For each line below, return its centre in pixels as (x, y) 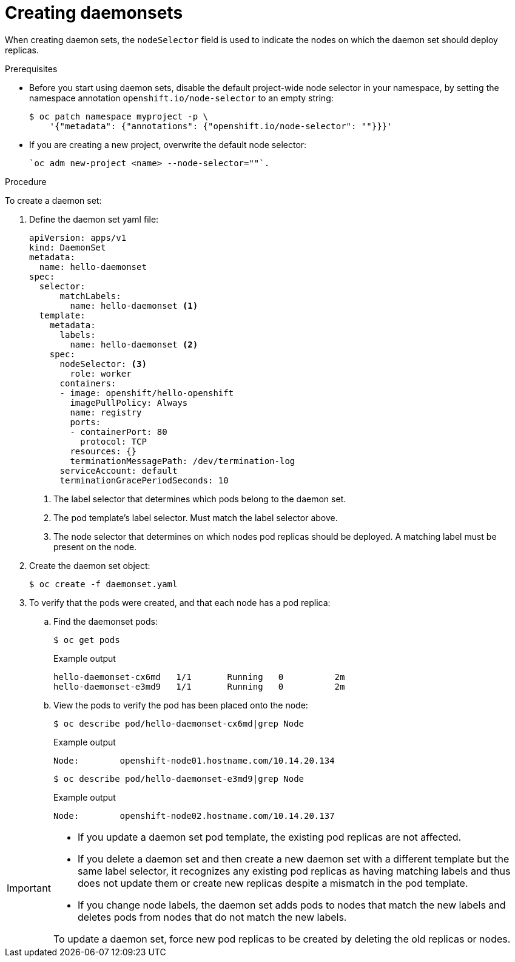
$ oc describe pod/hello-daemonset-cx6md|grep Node (179, 723)
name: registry (106, 412)
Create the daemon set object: (90, 565)
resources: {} (103, 451)
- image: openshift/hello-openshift (147, 393)
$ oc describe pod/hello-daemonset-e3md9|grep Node (179, 779)
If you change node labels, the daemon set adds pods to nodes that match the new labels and (291, 905)
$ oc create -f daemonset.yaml (103, 584)
